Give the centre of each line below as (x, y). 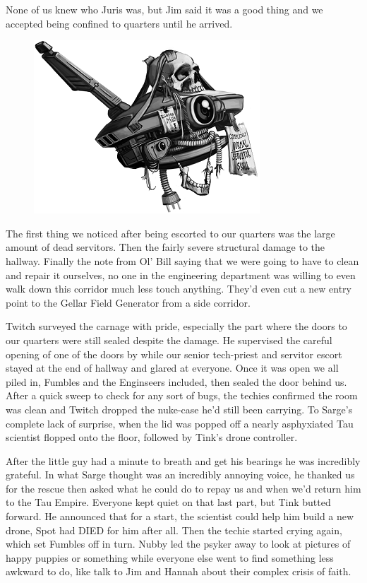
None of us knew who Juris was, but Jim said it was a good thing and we (164, 9)
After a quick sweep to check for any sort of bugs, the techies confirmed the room (182, 395)
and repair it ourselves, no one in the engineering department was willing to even (181, 275)
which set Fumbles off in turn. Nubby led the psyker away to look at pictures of (178, 544)
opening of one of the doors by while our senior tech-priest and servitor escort (174, 354)
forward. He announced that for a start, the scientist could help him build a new (180, 516)
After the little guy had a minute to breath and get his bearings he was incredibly (183, 460)
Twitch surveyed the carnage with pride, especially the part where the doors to (176, 326)
